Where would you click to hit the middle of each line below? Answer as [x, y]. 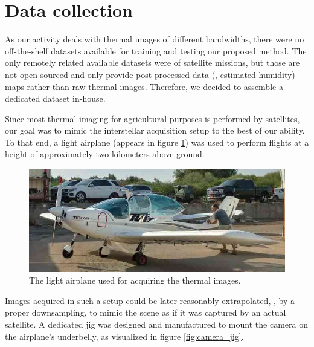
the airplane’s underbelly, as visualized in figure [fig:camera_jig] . [124, 336]
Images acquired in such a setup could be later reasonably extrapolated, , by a [150, 300]
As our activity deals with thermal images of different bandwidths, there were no [155, 39]
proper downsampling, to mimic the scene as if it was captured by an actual [146, 312]
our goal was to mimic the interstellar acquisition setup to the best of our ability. [155, 130]
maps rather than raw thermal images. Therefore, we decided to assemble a [144, 86]
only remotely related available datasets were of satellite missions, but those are [152, 63]
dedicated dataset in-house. [55, 98]
